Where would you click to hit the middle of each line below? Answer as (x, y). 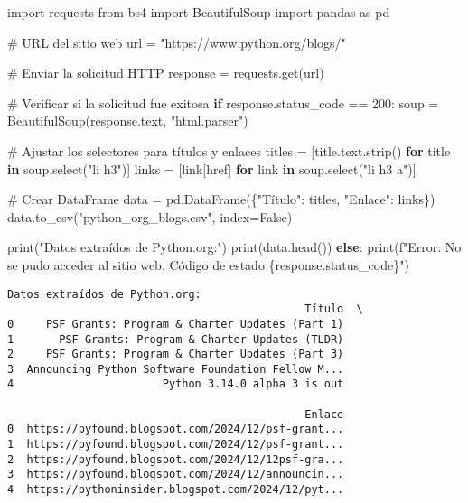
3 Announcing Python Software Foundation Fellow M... (176, 369)
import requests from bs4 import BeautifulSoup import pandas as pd (199, 12)
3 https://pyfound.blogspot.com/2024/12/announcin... (176, 475)
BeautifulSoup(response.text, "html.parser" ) (128, 121)
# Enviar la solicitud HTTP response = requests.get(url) (166, 73)
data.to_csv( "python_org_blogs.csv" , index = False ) (150, 216)
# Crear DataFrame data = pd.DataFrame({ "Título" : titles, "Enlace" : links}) (221, 199)
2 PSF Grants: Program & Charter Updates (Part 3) (176, 354)
